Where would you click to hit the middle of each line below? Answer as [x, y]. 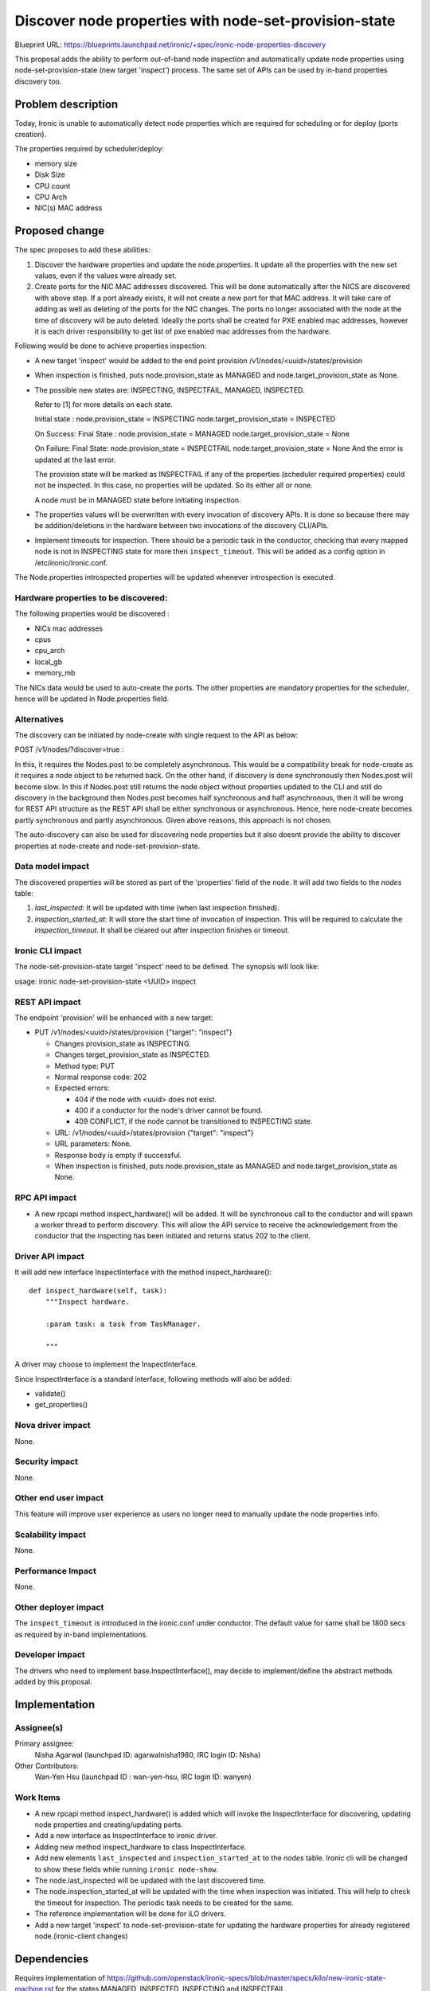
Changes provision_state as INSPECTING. [123, 1043]
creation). [31, 135]
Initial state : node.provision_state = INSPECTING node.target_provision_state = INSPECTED [185, 419]
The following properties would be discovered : [92, 614]
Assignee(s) [39, 1727]
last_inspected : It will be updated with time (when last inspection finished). [157, 908]
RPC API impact [46, 1198]
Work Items [37, 1797]
